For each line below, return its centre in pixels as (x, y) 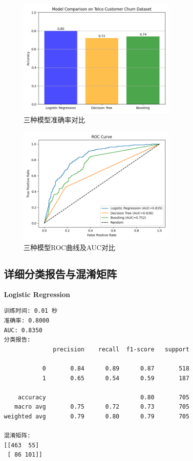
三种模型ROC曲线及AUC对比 (69, 247)
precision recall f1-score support (121, 349)
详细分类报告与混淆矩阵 (60, 273)
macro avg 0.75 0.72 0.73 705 (102, 407)
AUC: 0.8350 (23, 330)
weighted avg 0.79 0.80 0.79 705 (97, 416)
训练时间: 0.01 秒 (31, 311)
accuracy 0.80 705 (104, 397)
